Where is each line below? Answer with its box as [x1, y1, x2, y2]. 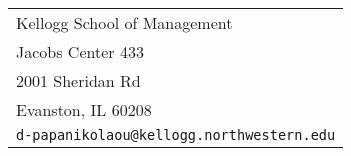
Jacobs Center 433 [16, 40, 144, 63]
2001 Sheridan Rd [16, 69, 141, 92]
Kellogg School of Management [16, 11, 233, 34]
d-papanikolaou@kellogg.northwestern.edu [16, 127, 336, 143]
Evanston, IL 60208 [16, 98, 152, 121]
